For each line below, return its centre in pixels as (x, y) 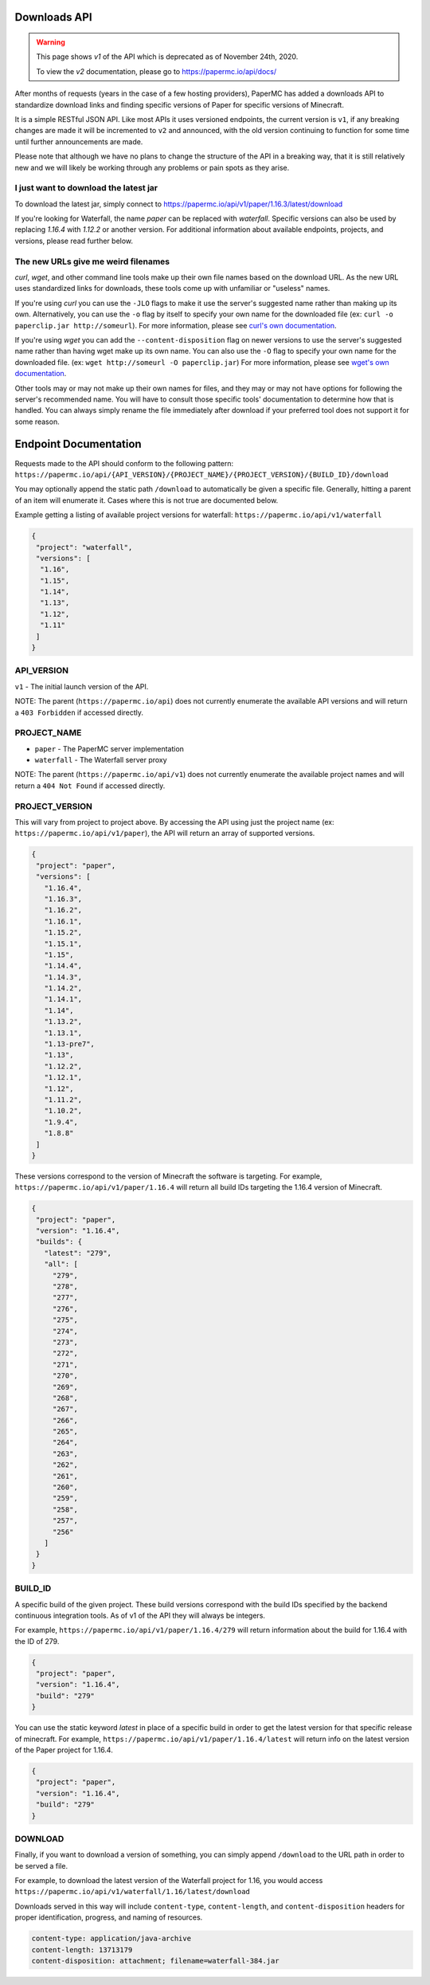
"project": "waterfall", (84, 547)
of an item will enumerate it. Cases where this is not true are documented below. (147, 500)
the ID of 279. (37, 1641)
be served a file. (41, 1865)
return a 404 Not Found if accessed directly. (90, 786)
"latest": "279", (78, 1253)
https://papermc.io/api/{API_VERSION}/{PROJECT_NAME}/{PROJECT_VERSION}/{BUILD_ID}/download (202, 475)
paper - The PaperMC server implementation (109, 748)
